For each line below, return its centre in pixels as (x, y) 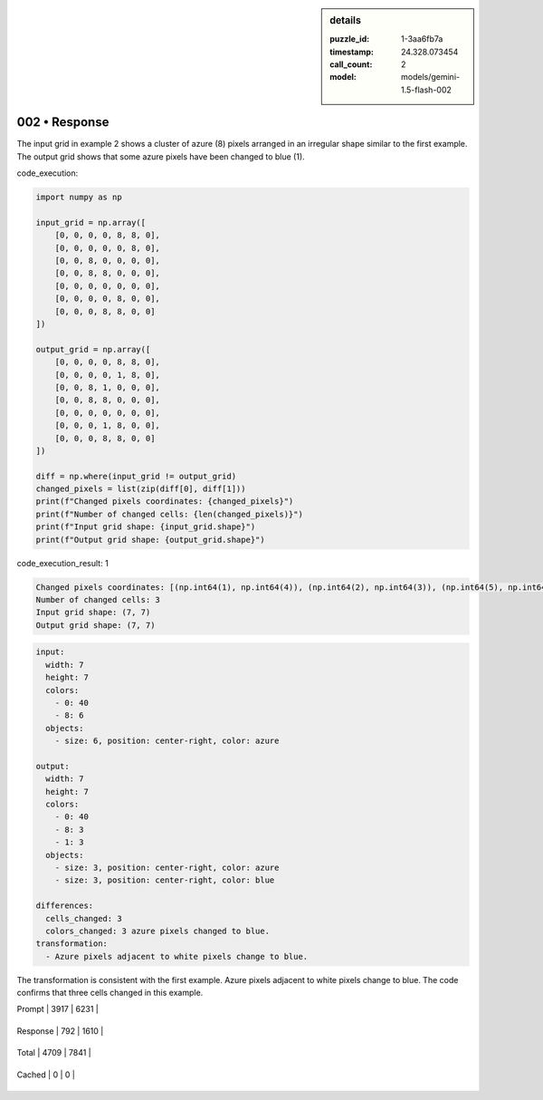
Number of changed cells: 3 (98, 599)
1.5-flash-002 (427, 90)
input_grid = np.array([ (91, 222)
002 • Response (63, 122)
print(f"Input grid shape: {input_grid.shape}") (146, 527)
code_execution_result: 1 (62, 563)
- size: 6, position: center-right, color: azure (167, 741)
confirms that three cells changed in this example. (110, 993)
